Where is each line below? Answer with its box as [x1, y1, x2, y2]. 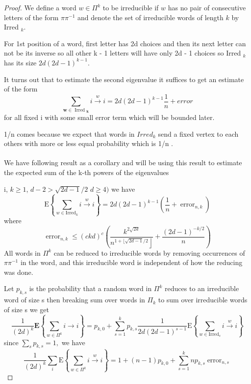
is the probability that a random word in [29, 283, 152, 294]
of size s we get [4, 304, 49, 314]
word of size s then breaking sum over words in [4, 295, 145, 305]
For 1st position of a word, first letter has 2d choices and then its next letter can [4, 38, 246, 48]
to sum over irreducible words [158, 295, 248, 305]
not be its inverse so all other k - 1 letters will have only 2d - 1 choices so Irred [4, 48, 241, 58]
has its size [4, 57, 37, 67]
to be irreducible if [102, 2, 159, 12]
